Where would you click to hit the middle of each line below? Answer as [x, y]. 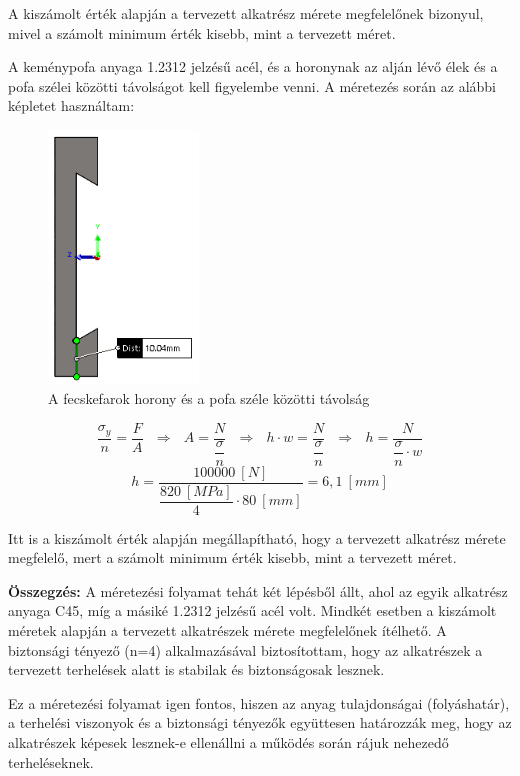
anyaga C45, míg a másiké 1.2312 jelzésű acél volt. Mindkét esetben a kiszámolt [252, 610]
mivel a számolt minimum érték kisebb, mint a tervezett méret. [202, 32]
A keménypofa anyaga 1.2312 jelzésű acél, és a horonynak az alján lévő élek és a [253, 66]
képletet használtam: [71, 105]
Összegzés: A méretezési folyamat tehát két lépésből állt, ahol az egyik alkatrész [258, 590]
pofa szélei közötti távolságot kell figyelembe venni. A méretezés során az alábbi [252, 85]
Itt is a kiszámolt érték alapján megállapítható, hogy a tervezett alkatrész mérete [257, 537]
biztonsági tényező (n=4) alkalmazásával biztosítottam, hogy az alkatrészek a [245, 649]
